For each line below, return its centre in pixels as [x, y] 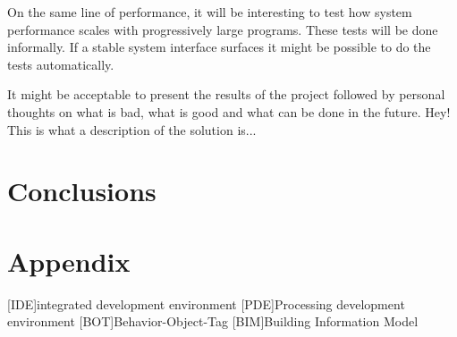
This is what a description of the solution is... [132, 129]
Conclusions [82, 191]
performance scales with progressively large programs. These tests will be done [223, 29]
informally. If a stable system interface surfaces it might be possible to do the [219, 47]
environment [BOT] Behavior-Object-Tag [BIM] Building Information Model [213, 321]
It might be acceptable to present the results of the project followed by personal [226, 94]
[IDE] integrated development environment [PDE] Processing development [206, 303]
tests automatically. [61, 64]
